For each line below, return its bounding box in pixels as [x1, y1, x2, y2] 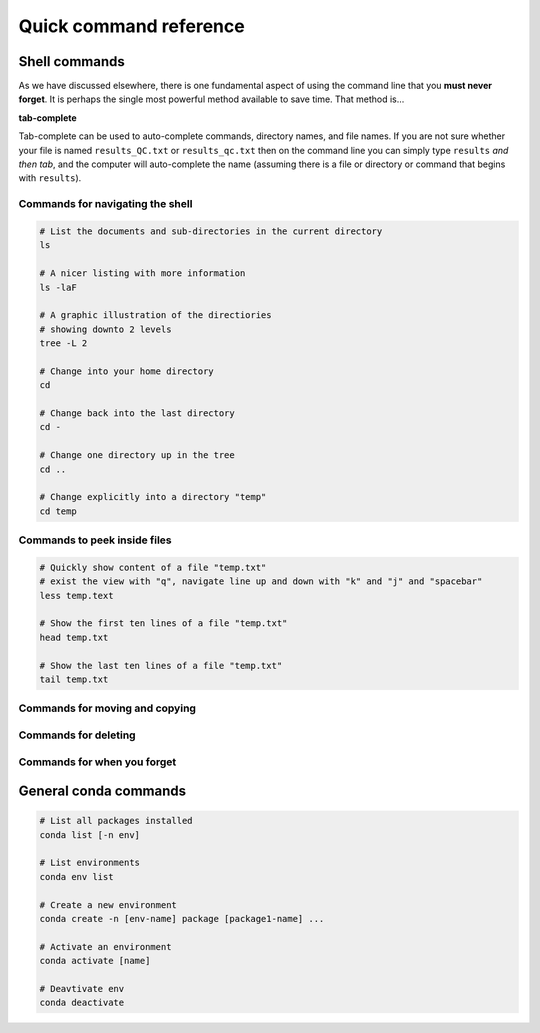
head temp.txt [39, 631, 109, 643]
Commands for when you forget [18, 755, 177, 769]
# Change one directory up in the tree [39, 450, 235, 461]
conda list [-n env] [39, 829, 140, 840]
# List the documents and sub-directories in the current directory [39, 225, 383, 237]
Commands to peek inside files [18, 533, 172, 547]
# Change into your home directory [39, 365, 214, 377]
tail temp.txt [39, 674, 109, 685]
